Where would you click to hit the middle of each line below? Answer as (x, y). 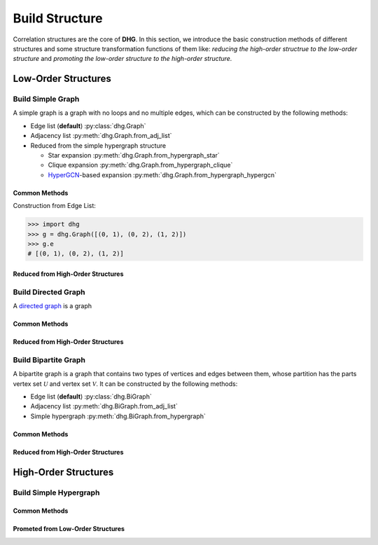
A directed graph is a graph (52, 306)
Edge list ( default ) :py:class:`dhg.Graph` (88, 125)
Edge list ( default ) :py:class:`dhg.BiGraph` (91, 396)
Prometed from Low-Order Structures (69, 529)
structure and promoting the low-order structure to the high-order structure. (122, 59)
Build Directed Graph (49, 292)
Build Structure (58, 18)
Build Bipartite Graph (49, 359)
